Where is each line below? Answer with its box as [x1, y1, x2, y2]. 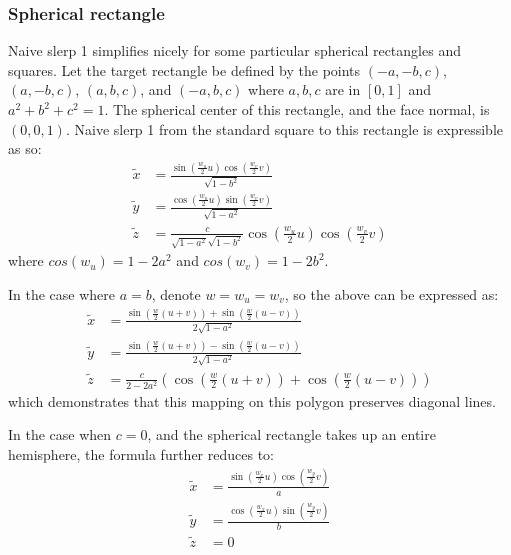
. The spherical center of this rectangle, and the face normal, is [104, 99, 490, 119]
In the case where [8, 283, 116, 304]
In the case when [8, 424, 112, 445]
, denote [151, 283, 201, 304]
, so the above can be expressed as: [284, 283, 499, 304]
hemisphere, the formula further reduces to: [8, 443, 274, 464]
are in [325, 79, 361, 100]
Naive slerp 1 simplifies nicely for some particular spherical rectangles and [8, 40, 461, 61]
